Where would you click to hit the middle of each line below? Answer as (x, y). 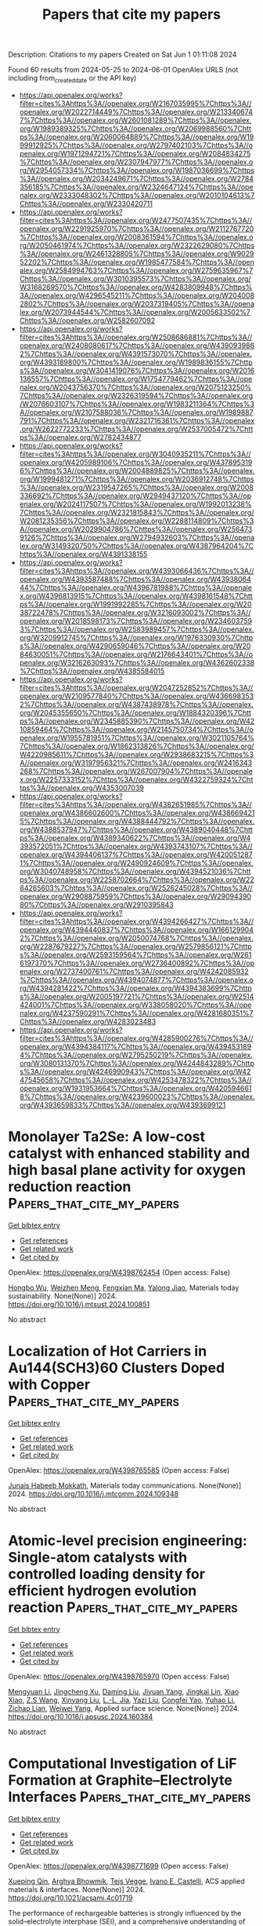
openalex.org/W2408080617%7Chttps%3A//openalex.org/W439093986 (137, 345)
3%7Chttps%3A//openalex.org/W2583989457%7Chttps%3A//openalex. (137, 629)
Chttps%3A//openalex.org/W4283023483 (88, 1021)
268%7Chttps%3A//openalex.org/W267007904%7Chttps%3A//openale (136, 771)
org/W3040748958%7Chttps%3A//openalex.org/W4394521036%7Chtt (135, 871)
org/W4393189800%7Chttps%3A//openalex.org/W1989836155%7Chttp (136, 362)
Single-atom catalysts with (98, 1558)
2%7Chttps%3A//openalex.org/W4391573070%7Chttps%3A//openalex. (136, 353)
